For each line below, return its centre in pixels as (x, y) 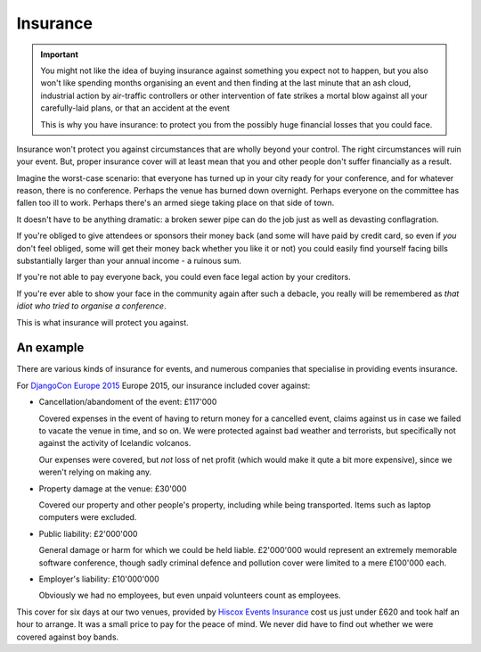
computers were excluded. (88, 517)
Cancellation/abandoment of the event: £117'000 (128, 402)
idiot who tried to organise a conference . (91, 306)
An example (50, 348)
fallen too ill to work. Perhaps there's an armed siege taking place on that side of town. (175, 203)
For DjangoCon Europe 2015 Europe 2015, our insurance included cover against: (163, 385)
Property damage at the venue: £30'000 (113, 488)
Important (60, 54)
